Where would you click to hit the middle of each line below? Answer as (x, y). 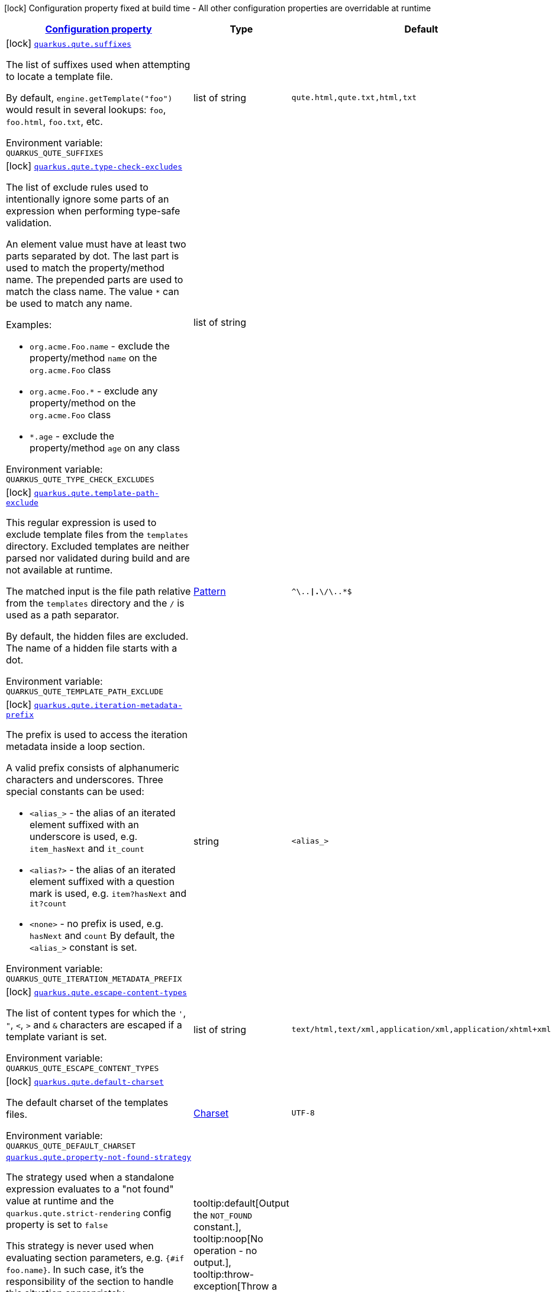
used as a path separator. (63, 615)
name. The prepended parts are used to (95, 280)
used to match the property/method (85, 268)
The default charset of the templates (87, 1102)
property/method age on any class (105, 448)
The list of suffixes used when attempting (98, 65)
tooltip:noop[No (228, 1238)
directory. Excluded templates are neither (98, 546)
